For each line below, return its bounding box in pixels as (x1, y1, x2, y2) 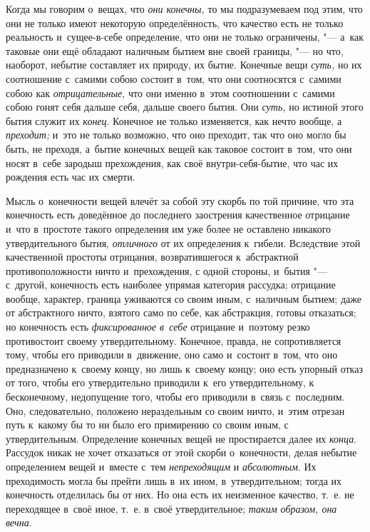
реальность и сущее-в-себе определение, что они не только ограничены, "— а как (6, 29, 364, 44)
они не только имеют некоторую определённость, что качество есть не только (6, 15, 344, 30)
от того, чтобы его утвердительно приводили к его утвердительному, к (6, 375, 314, 390)
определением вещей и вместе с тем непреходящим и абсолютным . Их (6, 459, 317, 473)
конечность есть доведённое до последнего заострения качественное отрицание (6, 207, 350, 222)
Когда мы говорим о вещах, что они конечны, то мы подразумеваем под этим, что (6, 1, 363, 16)
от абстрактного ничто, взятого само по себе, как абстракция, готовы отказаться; (6, 305, 356, 320)
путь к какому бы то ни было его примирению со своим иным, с (6, 417, 289, 432)
